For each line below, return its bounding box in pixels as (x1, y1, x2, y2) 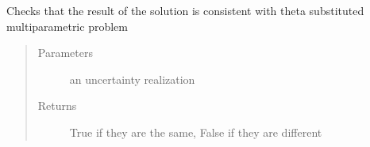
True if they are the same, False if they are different (69, 123, 322, 140)
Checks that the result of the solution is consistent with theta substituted (6, 2, 364, 18)
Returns (37, 97, 77, 114)
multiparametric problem (6, 17, 128, 34)
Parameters (37, 44, 93, 61)
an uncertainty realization (69, 70, 195, 87)
